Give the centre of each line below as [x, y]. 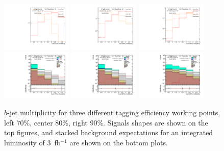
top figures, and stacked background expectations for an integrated [109, 132]
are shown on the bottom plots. [119, 142]
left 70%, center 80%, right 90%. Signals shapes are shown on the [106, 122]
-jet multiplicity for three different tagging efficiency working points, [114, 112]
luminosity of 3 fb [32, 142]
